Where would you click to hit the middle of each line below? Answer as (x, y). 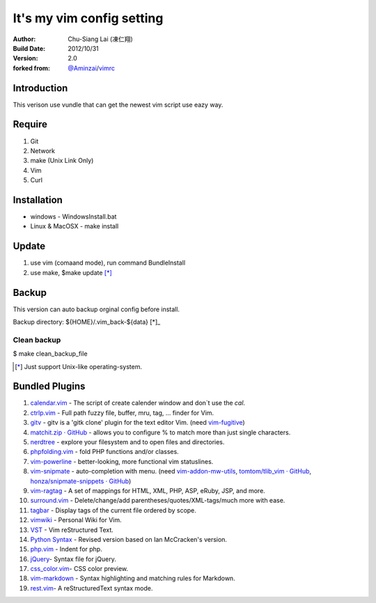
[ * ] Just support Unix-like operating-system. (79, 366)
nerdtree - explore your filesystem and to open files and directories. (127, 441)
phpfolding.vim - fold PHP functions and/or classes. (104, 452)
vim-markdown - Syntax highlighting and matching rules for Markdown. (133, 579)
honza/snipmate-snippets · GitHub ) (81, 481)
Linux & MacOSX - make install (75, 226)
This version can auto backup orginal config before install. (96, 309)
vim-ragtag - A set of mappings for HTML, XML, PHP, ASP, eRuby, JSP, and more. (148, 490)
